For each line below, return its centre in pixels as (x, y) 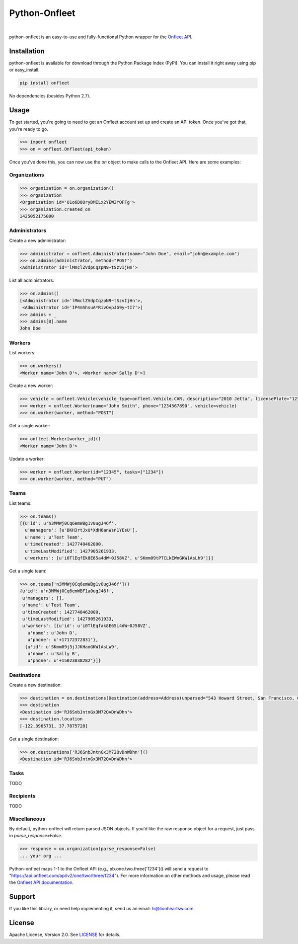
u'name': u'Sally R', (54, 654)
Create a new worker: (31, 386)
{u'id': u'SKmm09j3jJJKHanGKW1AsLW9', (72, 647)
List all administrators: (32, 280)
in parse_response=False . (36, 836)
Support (22, 897)
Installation (27, 51)
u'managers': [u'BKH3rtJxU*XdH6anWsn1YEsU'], (81, 530)
